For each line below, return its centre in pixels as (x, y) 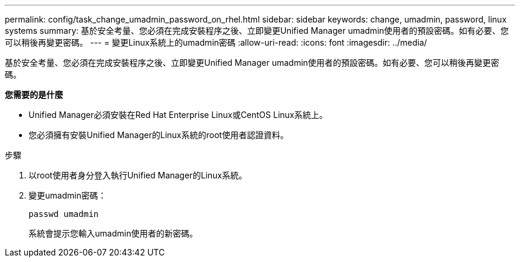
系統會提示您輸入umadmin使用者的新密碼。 (113, 233)
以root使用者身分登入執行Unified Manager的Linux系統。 (138, 175)
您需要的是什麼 (34, 95)
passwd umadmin (64, 214)
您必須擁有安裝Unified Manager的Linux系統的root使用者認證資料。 (158, 135)
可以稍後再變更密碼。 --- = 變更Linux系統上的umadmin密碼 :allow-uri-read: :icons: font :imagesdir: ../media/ (216, 42)
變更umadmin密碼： (67, 195)
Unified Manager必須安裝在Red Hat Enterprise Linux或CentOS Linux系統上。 (178, 115)
